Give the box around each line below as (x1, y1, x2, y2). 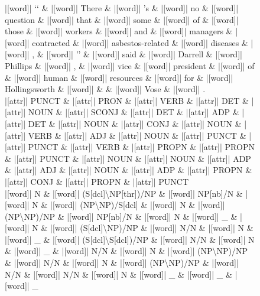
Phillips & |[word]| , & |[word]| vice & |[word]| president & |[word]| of (5, 59, 255, 71)
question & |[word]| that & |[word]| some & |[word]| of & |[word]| (5, 13, 239, 25)
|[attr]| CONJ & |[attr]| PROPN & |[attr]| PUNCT (5, 175, 189, 187)
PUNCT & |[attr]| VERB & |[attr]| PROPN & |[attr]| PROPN (28, 141, 255, 153)
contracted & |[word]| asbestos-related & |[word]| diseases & (32, 36, 248, 48)
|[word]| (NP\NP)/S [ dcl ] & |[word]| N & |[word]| (50, 199, 225, 211)
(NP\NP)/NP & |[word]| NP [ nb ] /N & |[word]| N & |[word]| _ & (5, 210, 238, 222)
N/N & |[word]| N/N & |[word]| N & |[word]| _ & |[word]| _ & (5, 268, 232, 280)
